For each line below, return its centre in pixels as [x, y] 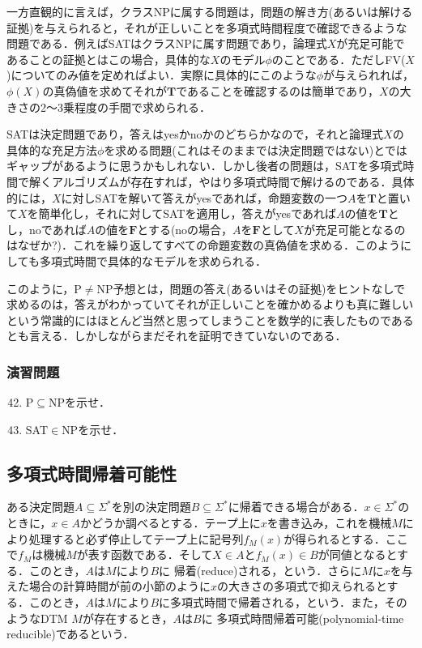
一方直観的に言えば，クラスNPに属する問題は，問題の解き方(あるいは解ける [210, 11]
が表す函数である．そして [145, 554]
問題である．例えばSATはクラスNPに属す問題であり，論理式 [167, 43]
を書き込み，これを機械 [329, 523]
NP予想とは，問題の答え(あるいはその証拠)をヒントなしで [251, 288]
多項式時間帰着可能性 [92, 473]
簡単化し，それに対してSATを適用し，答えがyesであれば [187, 213]
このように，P [44, 288]
